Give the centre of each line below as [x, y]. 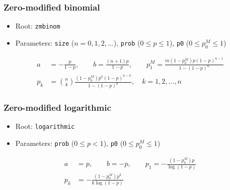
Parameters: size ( [45, 42]
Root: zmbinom [38, 26]
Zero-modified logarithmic [57, 108]
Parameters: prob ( [45, 143]
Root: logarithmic [45, 126]
